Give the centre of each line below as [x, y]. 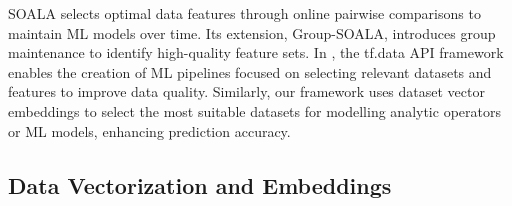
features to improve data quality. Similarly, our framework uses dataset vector [246, 91]
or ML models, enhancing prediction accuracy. [149, 130]
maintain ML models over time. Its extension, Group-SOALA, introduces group [252, 32]
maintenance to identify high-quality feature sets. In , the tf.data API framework [256, 52]
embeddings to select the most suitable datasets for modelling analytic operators [254, 110]
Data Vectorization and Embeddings [200, 184]
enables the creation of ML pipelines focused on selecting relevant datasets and [250, 71]
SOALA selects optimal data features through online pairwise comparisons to [244, 13]
